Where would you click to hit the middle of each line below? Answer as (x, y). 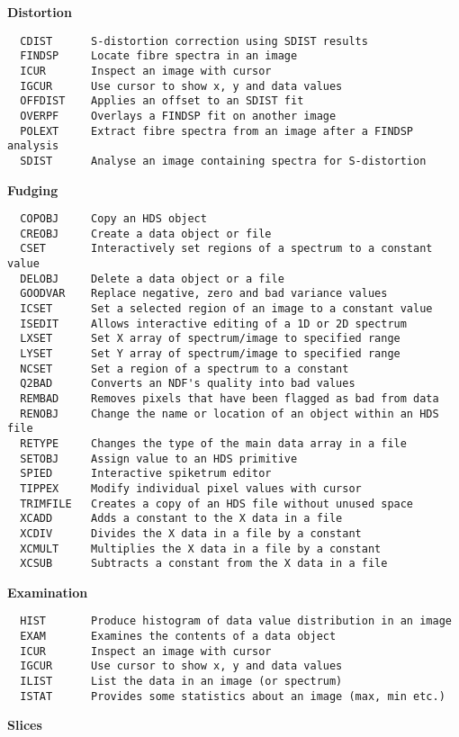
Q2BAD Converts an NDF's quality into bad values (188, 384)
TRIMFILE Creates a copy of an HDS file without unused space (217, 503)
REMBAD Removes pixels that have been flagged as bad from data (229, 398)
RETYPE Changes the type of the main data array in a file (213, 443)
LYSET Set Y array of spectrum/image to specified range (210, 354)
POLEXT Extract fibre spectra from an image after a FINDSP (217, 131)
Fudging (33, 189)
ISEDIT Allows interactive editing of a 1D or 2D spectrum (213, 324)
